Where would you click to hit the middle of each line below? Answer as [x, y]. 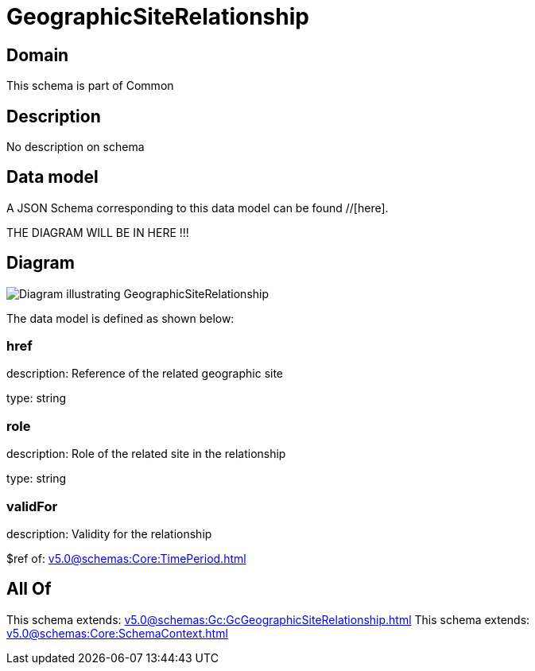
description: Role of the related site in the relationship [146, 454]
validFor [32, 506]
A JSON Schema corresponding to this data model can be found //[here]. [198, 208]
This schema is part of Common [90, 86]
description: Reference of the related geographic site [145, 374]
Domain [38, 55]
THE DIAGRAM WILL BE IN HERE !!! [98, 232]
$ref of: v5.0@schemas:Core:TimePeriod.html [126, 558]
